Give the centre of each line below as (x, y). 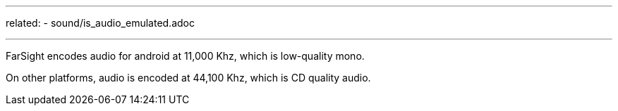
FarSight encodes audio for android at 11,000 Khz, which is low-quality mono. (185, 56)
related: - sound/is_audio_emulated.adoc (100, 23)
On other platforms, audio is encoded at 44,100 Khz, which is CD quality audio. (188, 78)
